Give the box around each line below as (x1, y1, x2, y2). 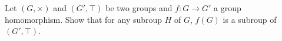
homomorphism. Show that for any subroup (5, 13, 162, 25)
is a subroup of (223, 13, 277, 25)
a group (214, 2, 241, 13)
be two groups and (105, 2, 172, 13)
